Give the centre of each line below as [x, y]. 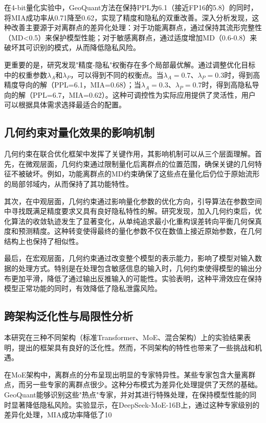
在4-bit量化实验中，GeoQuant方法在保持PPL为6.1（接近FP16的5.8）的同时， [131, 7]
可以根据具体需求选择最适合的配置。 [65, 105]
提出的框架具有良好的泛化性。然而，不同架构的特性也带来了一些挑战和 [136, 347]
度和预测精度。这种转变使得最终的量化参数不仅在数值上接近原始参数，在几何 [133, 231]
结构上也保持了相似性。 [43, 241]
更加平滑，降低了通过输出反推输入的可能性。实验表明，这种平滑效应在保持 [136, 278]
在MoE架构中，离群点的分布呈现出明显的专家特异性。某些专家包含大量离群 [130, 374]
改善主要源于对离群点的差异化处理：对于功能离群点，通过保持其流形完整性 [136, 27]
